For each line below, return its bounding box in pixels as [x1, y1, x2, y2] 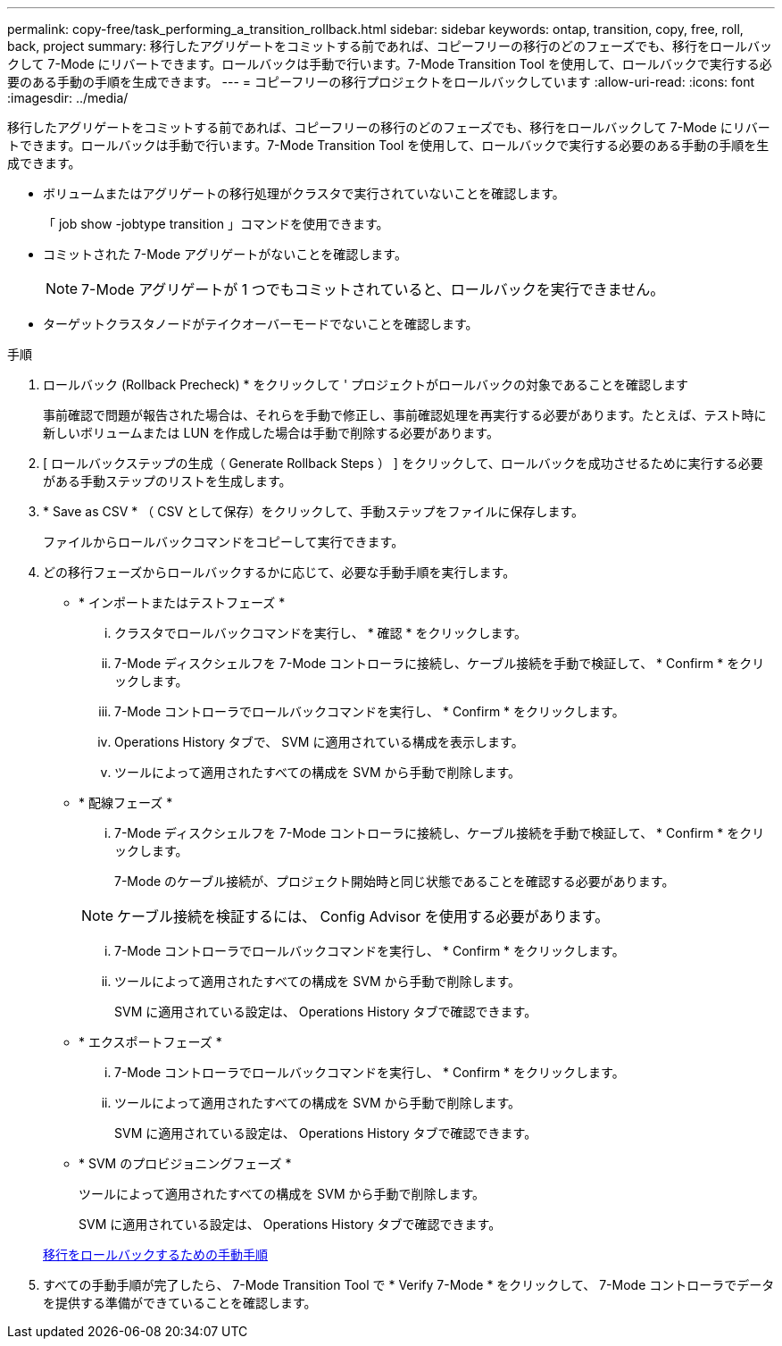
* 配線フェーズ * [79, 795, 173, 810]
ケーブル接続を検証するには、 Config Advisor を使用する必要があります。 [117, 907, 610, 925]
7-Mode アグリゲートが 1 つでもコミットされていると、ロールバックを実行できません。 [81, 280, 665, 298]
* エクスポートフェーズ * [79, 1034, 222, 1049]
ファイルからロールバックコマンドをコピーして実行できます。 [43, 534, 404, 549]
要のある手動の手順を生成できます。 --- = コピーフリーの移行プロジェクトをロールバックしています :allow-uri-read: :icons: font [7, 74, 755, 89]
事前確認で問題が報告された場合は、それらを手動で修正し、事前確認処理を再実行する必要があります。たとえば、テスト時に [43, 407, 767, 422]
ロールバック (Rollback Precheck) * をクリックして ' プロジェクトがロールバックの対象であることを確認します [43, 377, 688, 392]
